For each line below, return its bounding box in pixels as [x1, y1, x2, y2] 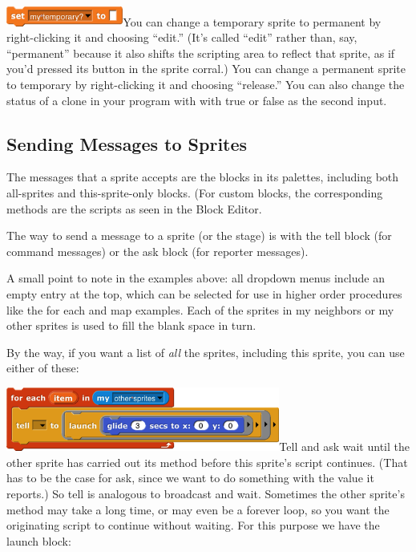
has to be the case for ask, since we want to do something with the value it [6, 469, 374, 486]
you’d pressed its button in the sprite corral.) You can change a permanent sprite [6, 60, 406, 77]
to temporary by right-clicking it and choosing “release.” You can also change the [6, 76, 405, 93]
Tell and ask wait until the [279, 438, 410, 455]
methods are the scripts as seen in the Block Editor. [6, 200, 262, 217]
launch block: [6, 532, 71, 549]
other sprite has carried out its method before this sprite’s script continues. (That [6, 453, 408, 470]
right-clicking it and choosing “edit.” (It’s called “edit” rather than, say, [6, 29, 357, 46]
